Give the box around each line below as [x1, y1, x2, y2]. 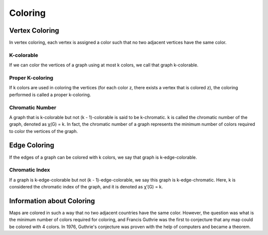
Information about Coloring [9, 196, 95, 205]
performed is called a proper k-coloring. [9, 92, 91, 98]
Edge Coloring [9, 141, 55, 150]
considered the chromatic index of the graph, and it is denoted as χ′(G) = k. [9, 184, 163, 190]
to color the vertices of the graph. [9, 128, 78, 134]
